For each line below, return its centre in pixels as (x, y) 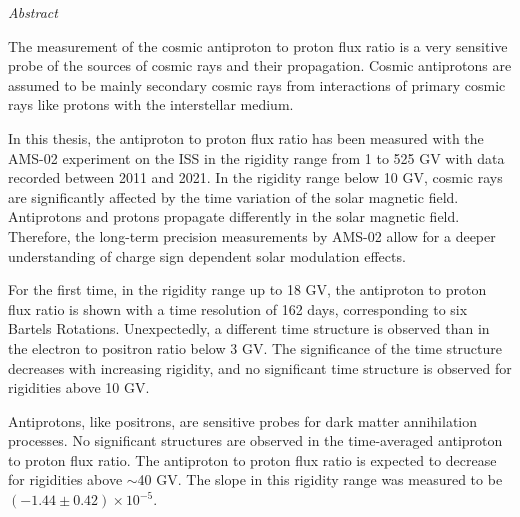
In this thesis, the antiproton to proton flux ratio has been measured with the (246, 137)
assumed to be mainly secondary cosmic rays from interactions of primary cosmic (257, 84)
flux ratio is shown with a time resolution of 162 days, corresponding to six (238, 308)
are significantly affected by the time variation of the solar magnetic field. (233, 196)
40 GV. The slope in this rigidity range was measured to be (320, 479)
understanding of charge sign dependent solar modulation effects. (207, 255)
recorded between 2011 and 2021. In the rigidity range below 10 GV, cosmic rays (255, 177)
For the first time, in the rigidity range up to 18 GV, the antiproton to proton (247, 289)
